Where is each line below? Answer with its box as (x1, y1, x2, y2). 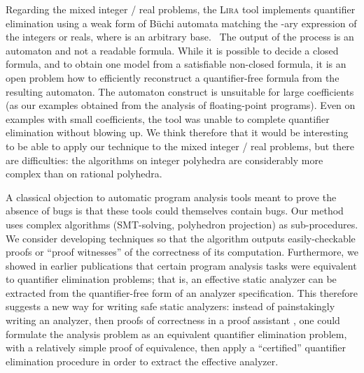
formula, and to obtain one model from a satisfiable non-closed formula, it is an (6, 57, 346, 71)
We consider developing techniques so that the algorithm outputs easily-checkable (6, 231, 356, 245)
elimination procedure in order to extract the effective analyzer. (6, 353, 279, 368)
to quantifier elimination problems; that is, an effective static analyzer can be (6, 272, 337, 286)
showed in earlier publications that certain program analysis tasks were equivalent (6, 258, 357, 272)
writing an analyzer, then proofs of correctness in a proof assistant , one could (6, 313, 340, 328)
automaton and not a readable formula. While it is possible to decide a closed (6, 43, 339, 57)
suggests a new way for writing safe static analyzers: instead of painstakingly (6, 299, 335, 314)
